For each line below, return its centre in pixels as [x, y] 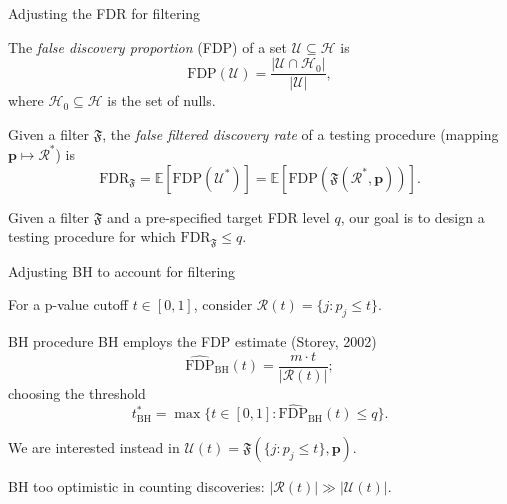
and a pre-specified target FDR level [218, 216]
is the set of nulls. [161, 100]
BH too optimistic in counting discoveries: [136, 486]
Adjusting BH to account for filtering [122, 270]
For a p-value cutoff [68, 304]
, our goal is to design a [412, 216]
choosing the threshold [77, 392]
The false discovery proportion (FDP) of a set [148, 46]
